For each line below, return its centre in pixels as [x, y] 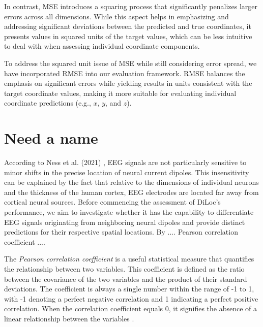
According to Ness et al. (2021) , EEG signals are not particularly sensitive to [125, 162]
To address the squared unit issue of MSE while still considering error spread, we [130, 63]
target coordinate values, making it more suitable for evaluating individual [120, 93]
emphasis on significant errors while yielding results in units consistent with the [128, 83]
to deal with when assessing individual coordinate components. [102, 46]
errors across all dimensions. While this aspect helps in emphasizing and [116, 16]
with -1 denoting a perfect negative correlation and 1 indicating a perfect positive [131, 298]
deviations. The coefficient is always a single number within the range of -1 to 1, [129, 289]
